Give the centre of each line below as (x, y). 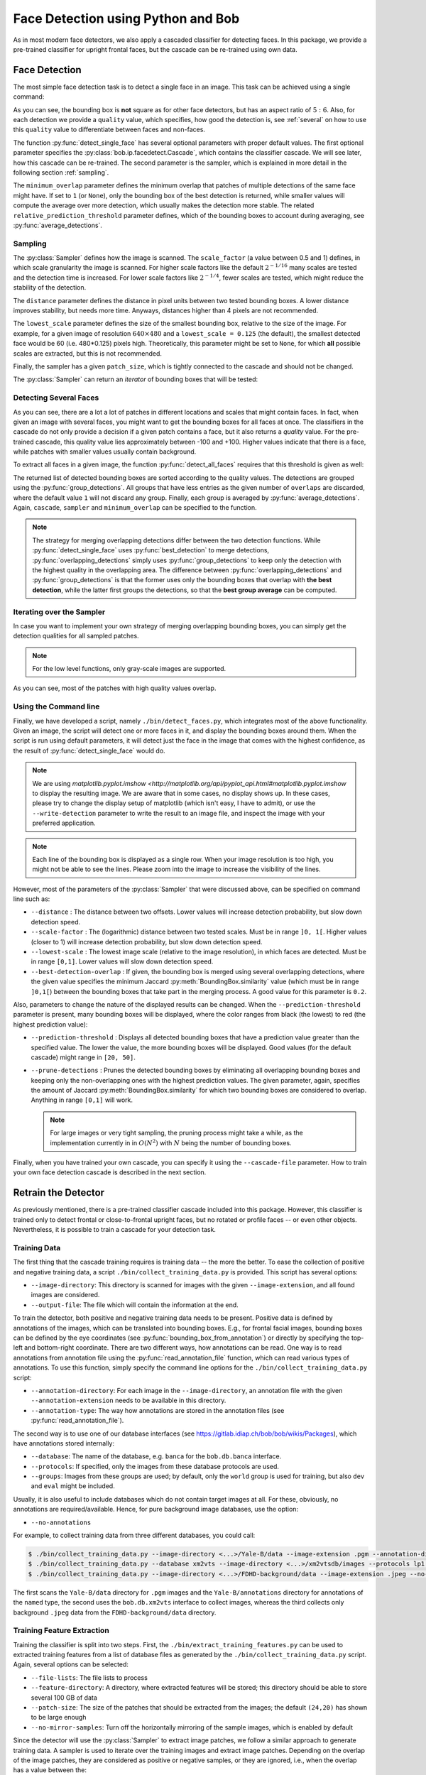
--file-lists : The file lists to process (89, 1677)
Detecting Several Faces (56, 398)
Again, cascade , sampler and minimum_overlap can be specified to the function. (135, 508)
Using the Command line (56, 706)
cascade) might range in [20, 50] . (83, 1057)
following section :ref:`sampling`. (61, 172)
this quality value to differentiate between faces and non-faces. (109, 130)
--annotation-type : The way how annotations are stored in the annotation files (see (158, 1410)
